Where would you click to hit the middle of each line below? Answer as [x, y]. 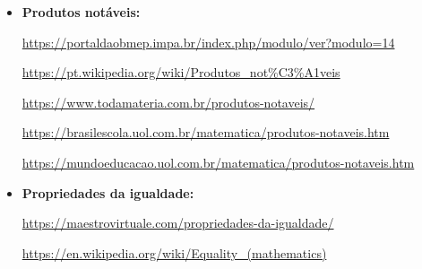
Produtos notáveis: [81, 12]
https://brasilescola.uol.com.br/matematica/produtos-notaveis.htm [206, 132]
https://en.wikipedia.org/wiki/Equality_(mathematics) [174, 252]
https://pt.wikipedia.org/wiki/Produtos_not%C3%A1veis [181, 72]
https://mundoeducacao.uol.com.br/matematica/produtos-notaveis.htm [218, 162]
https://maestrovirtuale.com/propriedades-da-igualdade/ [178, 223]
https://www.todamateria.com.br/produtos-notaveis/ [168, 102]
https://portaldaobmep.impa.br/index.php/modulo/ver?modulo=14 [208, 42]
